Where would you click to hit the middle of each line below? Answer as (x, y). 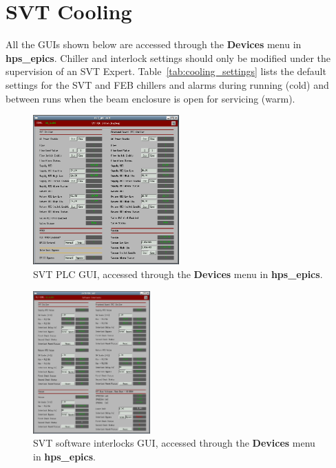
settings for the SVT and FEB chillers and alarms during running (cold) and (167, 84)
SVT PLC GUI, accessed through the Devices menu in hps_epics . (178, 274)
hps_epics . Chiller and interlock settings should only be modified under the (168, 57)
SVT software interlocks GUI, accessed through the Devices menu (174, 443)
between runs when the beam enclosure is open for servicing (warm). (150, 98)
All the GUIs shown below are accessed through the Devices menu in (154, 44)
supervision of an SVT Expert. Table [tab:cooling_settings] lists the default (166, 71)
